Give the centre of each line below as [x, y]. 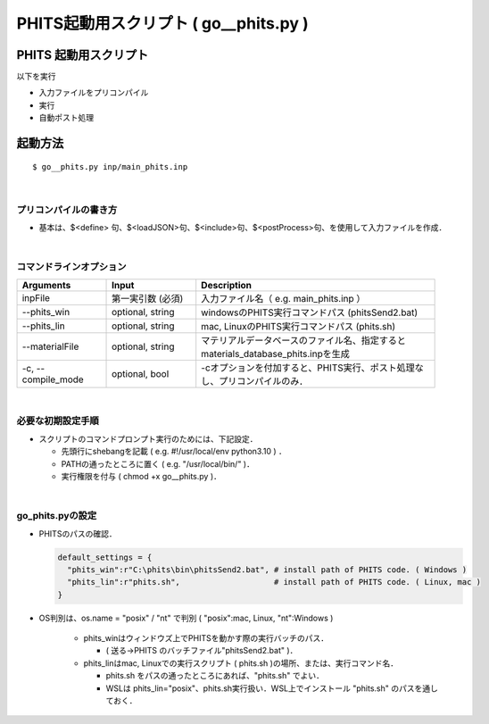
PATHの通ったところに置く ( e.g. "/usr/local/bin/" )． [157, 463]
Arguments [46, 285]
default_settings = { [105, 557]
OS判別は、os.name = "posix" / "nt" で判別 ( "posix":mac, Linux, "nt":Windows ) [186, 618]
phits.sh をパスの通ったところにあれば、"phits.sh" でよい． [215, 676]
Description [227, 285]
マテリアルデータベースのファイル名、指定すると [303, 340]
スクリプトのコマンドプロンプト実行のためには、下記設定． [148, 438]
